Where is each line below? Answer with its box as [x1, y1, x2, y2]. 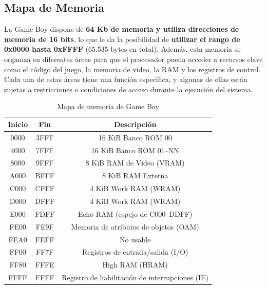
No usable [120, 234, 151, 244]
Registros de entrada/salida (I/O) [82, 246, 188, 257]
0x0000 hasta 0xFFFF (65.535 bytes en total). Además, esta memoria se [4, 44, 241, 54]
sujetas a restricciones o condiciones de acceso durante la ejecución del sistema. [4, 84, 253, 94]
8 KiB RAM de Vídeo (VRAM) [85, 157, 185, 168]
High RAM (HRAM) [102, 259, 168, 270]
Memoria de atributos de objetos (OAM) [71, 221, 199, 232]
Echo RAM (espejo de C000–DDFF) [78, 208, 193, 219]
